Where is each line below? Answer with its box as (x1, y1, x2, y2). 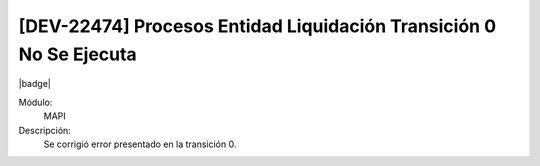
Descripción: (18, 124, 72, 136)
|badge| (18, 78, 52, 90)
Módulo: (18, 96, 53, 108)
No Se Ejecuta (18, 43, 137, 65)
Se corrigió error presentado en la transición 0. (43, 138, 237, 150)
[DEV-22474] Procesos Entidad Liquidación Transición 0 (18, 15, 497, 37)
